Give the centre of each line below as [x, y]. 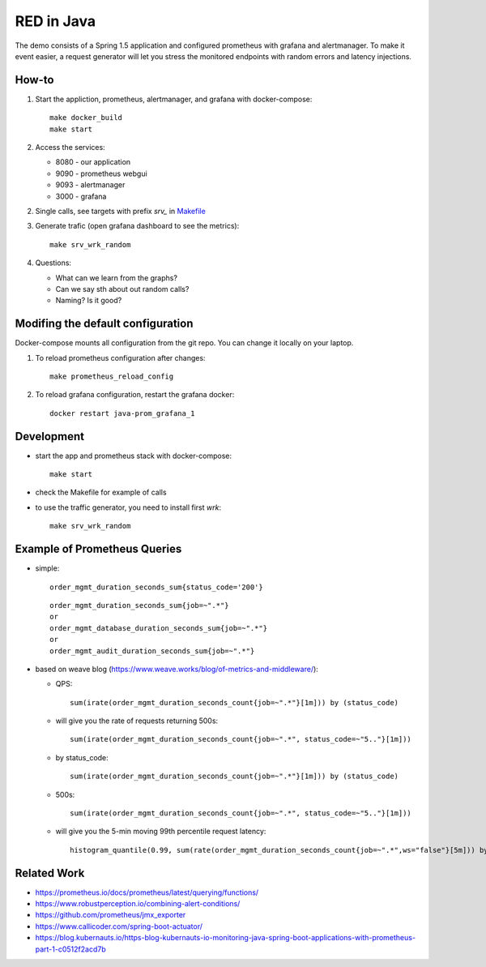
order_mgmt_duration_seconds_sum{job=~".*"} [140, 605]
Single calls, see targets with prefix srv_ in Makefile [120, 211]
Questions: [53, 263]
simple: [47, 568]
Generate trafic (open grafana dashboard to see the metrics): [137, 226]
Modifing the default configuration [104, 324]
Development [50, 436]
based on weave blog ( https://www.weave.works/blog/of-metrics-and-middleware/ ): [177, 669]
